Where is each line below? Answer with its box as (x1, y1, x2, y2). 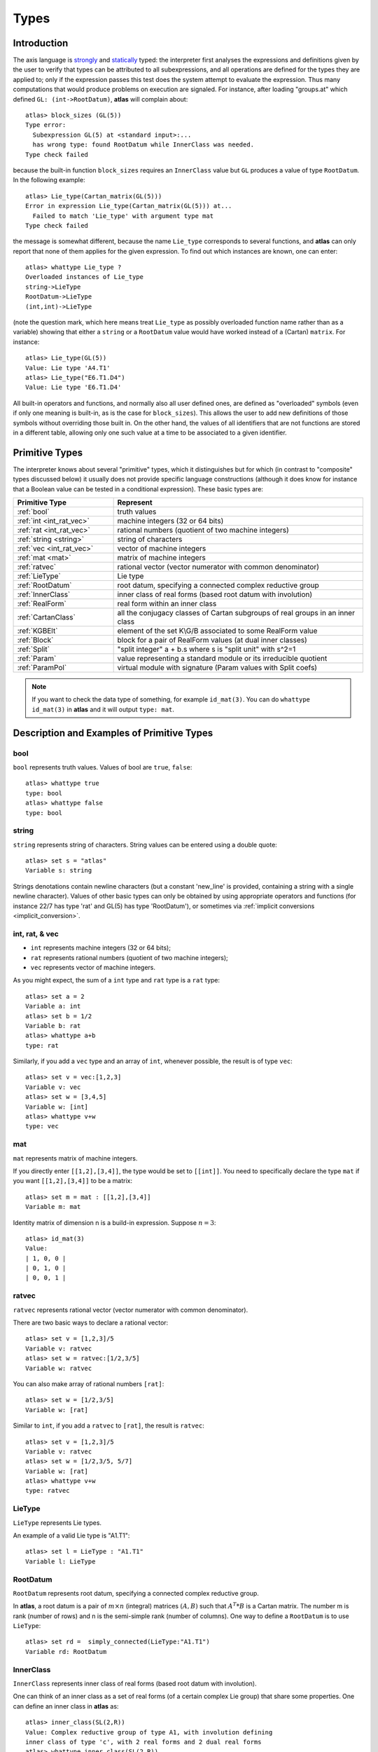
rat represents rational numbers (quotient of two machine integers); (30, 953, 229, 961)
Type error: (25, 121, 66, 129)
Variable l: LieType (25, 1557, 96, 1566)
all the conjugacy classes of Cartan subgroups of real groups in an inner (117, 608, 355, 618)
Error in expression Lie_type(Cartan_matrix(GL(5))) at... (25, 202, 232, 210)
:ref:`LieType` (17, 571, 61, 581)
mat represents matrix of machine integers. (13, 1154, 138, 1163)
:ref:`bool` (17, 507, 50, 516)
